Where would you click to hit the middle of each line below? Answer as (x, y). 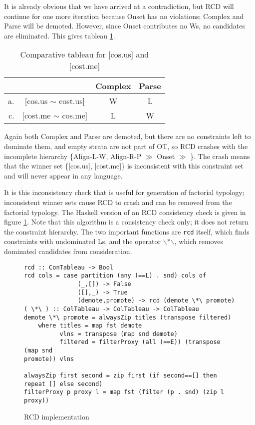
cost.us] (72, 101)
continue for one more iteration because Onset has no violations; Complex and (124, 16)
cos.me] (75, 115)
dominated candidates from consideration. (68, 251)
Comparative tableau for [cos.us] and (85, 54)
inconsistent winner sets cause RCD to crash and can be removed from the (118, 202)
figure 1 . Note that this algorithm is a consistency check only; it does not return (127, 222)
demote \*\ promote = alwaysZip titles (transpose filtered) (128, 317)
